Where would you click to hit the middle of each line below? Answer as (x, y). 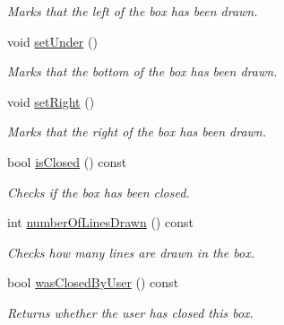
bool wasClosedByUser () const (93, 282)
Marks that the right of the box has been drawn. (137, 132)
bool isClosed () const (67, 161)
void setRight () (51, 101)
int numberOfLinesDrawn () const (100, 222)
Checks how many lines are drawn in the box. (131, 252)
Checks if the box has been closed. (99, 192)
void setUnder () (52, 41)
